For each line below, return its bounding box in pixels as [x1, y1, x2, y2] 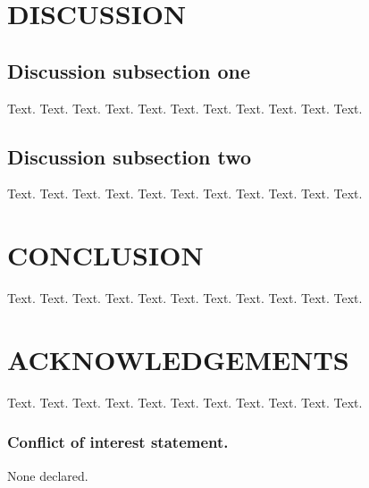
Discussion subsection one [7, 56, 251, 84]
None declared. [7, 466, 88, 484]
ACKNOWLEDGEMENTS [7, 341, 349, 377]
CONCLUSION [7, 237, 204, 273]
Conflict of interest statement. [7, 431, 229, 453]
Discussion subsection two [7, 142, 252, 170]
